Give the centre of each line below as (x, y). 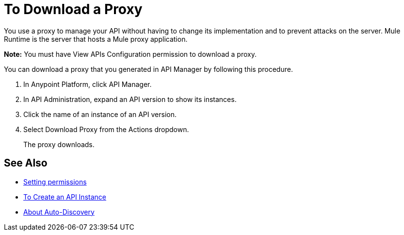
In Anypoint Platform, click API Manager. (88, 84)
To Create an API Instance (65, 197)
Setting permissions (55, 182)
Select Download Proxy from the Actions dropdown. (106, 129)
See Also (26, 163)
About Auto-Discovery (59, 212)
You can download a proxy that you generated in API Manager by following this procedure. (148, 69)
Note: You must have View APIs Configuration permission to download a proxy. (130, 54)
